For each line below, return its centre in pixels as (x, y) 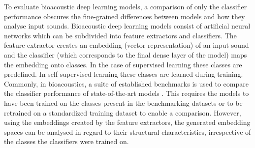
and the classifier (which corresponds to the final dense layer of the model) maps (126, 54)
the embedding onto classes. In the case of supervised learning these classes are (123, 64)
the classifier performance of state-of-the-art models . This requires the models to (127, 93)
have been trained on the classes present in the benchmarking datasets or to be (123, 103)
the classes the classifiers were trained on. (66, 141)
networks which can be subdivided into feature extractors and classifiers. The (120, 35)
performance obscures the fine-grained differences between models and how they (125, 16)
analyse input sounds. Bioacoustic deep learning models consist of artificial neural (127, 26)
